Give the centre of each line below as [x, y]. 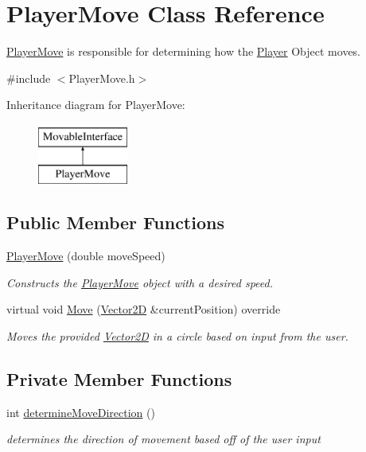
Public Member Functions [115, 222]
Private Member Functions [119, 379]
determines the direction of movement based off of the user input [164, 439]
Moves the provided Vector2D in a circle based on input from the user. [177, 336]
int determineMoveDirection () [81, 412]
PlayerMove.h [102, 78]
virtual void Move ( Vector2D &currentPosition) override [144, 309]
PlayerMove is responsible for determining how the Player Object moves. [184, 51]
